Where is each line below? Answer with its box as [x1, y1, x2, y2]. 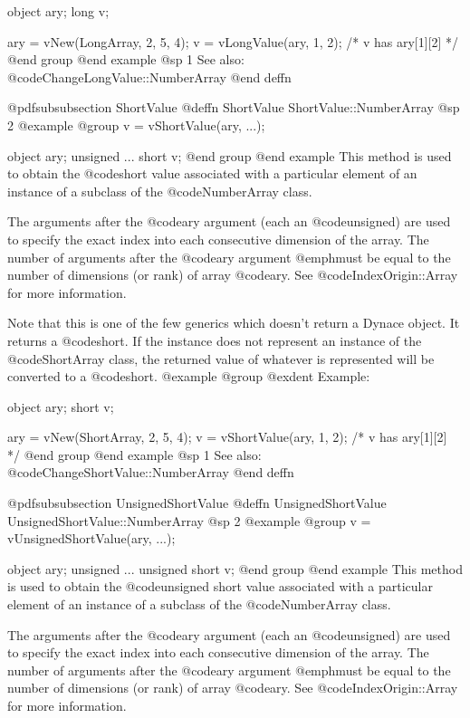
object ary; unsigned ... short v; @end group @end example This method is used [7, 146, 452, 165]
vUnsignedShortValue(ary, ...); [7, 529, 176, 548]
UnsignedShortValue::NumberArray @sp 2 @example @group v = [7, 511, 371, 530]
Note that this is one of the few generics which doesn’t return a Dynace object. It [7, 313, 460, 332]
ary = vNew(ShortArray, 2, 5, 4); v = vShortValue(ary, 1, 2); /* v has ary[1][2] [7, 427, 447, 446]
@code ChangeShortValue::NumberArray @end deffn [7, 463, 294, 482]
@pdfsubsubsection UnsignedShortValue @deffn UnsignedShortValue [7, 493, 387, 512]
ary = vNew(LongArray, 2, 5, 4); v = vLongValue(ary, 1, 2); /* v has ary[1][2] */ [7, 32, 459, 51]
